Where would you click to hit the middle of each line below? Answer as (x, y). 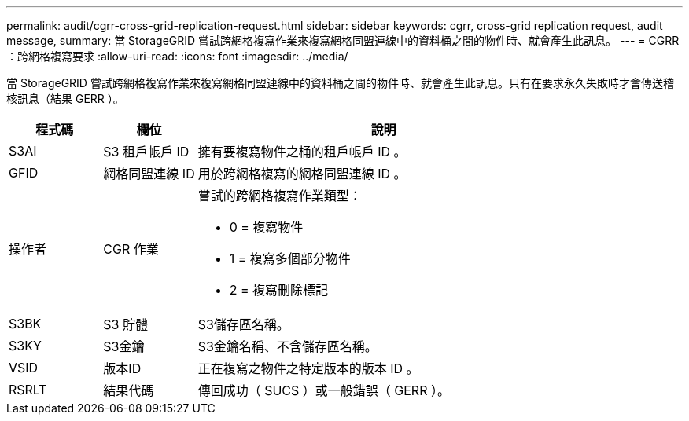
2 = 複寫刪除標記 (279, 290)
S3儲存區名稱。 (243, 324)
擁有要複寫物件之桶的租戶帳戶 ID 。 (302, 152)
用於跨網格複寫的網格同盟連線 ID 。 (302, 174)
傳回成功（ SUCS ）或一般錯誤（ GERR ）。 (324, 390)
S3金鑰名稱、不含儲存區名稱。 (287, 346)
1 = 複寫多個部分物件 (290, 258)
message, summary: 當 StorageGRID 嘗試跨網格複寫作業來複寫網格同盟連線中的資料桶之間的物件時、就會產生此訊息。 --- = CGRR (343, 40)
